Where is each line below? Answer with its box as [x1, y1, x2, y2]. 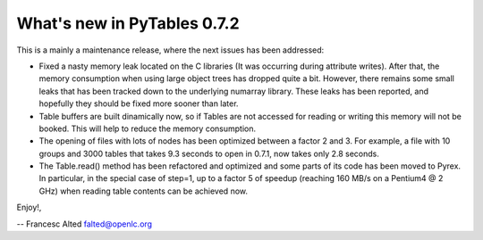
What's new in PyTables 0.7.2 [16, 13, 241, 33]
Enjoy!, [16, 202, 42, 213]
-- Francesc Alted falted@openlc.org [16, 219, 152, 229]
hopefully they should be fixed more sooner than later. [38, 98, 239, 109]
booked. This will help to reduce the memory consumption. [38, 123, 257, 134]
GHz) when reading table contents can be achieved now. [38, 186, 249, 196]
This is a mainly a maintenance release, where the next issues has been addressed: [16, 45, 325, 55]
